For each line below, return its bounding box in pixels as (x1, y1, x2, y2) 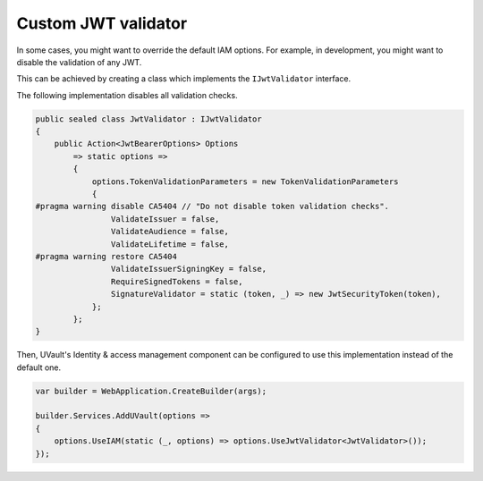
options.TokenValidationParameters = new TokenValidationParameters (91, 176, 399, 187)
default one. (16, 362, 62, 373)
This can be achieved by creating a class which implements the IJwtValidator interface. (16, 73, 352, 84)
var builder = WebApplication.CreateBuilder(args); (35, 385, 267, 396)
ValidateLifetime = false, (110, 239, 230, 249)
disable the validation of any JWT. (16, 56, 142, 67)
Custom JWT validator (16, 13, 188, 33)
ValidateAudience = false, (110, 226, 230, 237)
